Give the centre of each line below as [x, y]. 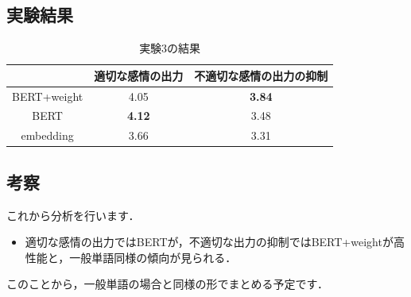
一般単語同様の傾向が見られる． [153, 257]
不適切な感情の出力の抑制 [261, 75]
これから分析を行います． [73, 215]
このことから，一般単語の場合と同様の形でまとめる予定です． [168, 284]
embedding [47, 135]
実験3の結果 [170, 48]
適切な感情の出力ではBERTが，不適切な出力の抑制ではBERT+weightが [209, 242]
